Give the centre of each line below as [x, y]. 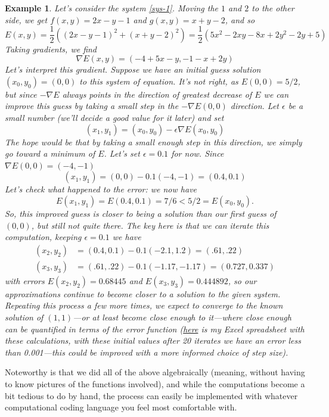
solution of [24, 317]
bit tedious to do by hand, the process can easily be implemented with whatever [151, 395]
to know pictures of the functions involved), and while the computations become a [155, 384]
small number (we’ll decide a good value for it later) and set [114, 118]
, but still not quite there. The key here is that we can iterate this [150, 225]
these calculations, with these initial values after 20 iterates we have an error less [153, 340]
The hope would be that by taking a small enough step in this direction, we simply [153, 141]
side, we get [26, 19]
